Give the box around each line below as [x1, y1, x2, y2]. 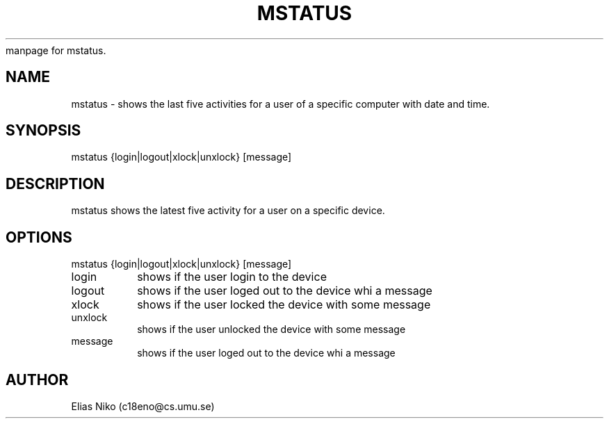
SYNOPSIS [6, 122, 81, 140]
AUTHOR [6, 370, 69, 389]
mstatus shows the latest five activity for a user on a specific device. [71, 204, 385, 217]
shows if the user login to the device [137, 270, 327, 284]
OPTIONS [6, 228, 72, 246]
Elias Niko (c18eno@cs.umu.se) [71, 400, 215, 412]
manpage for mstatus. [6, 44, 106, 56]
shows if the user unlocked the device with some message [137, 323, 406, 336]
